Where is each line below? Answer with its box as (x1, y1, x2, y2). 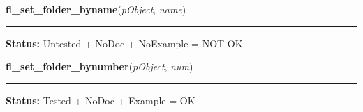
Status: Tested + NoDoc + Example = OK (6, 93, 195, 107)
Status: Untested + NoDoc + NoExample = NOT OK (6, 35, 243, 50)
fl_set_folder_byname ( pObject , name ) (6, 2, 186, 16)
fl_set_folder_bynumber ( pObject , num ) (6, 59, 193, 74)
